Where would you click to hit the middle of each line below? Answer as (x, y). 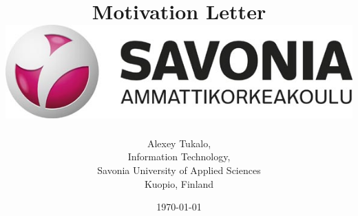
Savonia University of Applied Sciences (179, 170)
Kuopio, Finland (179, 183)
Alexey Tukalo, (179, 143)
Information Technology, (179, 156)
